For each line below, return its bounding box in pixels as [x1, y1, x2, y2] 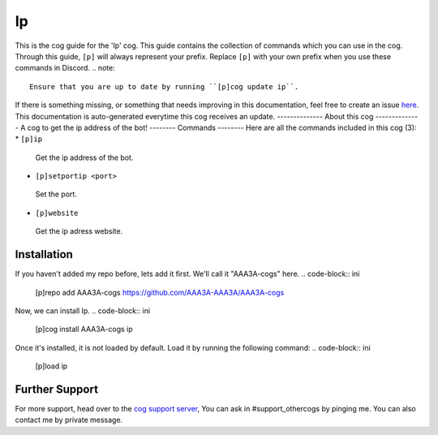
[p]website [35, 208, 79, 217]
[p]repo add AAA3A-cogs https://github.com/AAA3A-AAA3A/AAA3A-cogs [35, 287, 285, 297]
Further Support [15, 382, 99, 396]
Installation [15, 248, 73, 261]
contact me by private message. [15, 415, 123, 425]
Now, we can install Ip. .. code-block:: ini [15, 305, 150, 316]
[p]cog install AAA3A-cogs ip [35, 325, 133, 334]
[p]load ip [35, 361, 68, 371]
